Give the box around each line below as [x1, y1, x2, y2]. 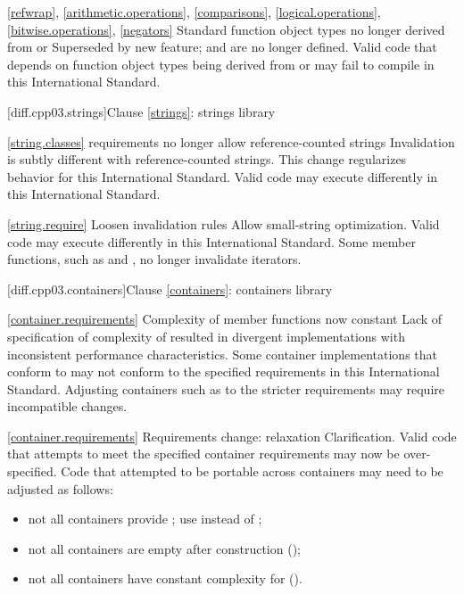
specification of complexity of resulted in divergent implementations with [7, 326, 405, 345]
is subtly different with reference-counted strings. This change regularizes [7, 150, 407, 169]
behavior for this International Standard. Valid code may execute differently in [7, 167, 438, 186]
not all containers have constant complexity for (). [28, 569, 302, 588]
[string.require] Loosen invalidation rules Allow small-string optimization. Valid [7, 214, 440, 233]
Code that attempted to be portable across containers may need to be [61, 462, 443, 481]
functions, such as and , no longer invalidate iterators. [7, 250, 302, 268]
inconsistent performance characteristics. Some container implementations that [7, 344, 438, 363]
